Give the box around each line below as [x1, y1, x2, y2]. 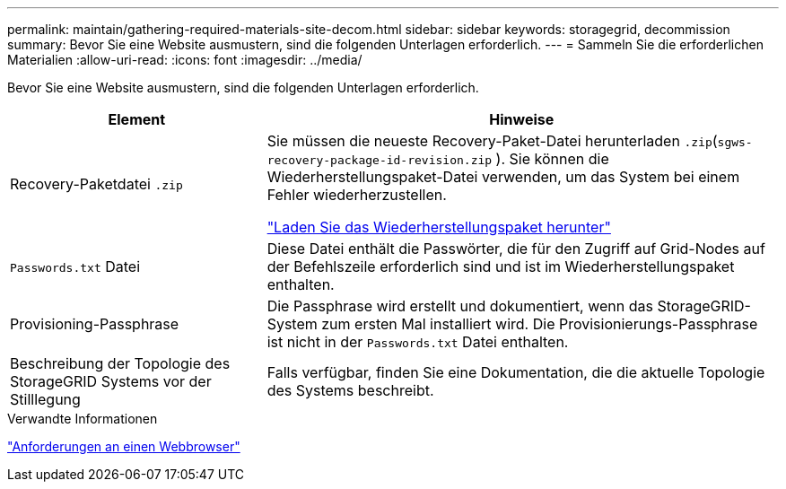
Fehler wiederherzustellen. [266, 186, 447, 204]
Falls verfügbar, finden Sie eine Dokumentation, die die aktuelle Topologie [266, 363, 765, 381]
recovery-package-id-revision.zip [266, 153, 493, 167]
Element [108, 110, 166, 128]
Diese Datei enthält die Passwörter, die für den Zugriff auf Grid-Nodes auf [266, 240, 765, 258]
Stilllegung [10, 390, 81, 408]
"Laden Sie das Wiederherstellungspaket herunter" [266, 218, 611, 236]
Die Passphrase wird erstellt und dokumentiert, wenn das [266, 297, 653, 315]
